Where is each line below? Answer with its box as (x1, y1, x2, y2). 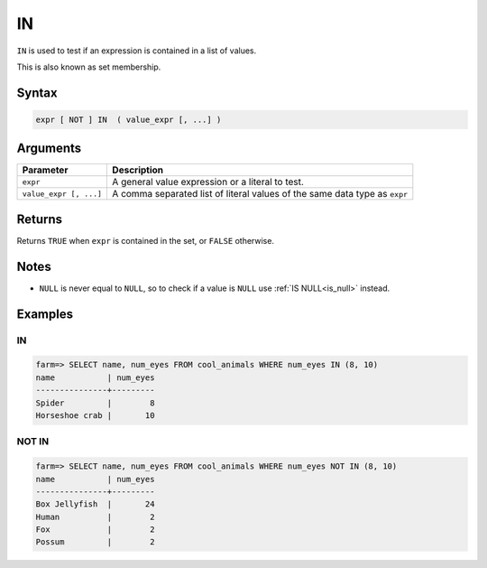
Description (112, 163, 164, 176)
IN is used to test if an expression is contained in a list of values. (16, 45, 257, 56)
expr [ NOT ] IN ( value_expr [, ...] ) (35, 114, 222, 125)
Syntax (16, 85, 58, 100)
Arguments (16, 141, 82, 156)
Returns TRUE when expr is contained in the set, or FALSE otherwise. (16, 235, 275, 246)
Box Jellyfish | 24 (35, 499, 155, 509)
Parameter (22, 163, 69, 176)
